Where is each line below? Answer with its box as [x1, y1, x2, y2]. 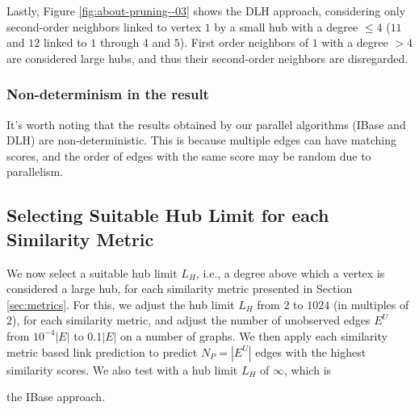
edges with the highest [255, 343, 367, 360]
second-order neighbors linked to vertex [6, 18, 202, 35]
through [99, 34, 140, 51]
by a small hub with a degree [214, 18, 358, 35]
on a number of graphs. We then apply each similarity [120, 327, 388, 344]
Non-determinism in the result [6, 84, 209, 104]
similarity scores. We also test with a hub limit [6, 361, 238, 378]
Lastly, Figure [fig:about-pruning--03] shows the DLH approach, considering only [6, 2, 406, 19]
